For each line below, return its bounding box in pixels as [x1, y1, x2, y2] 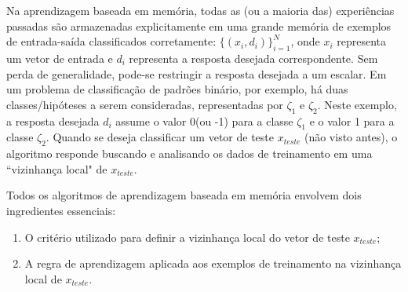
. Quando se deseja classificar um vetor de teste [46, 129, 274, 145]
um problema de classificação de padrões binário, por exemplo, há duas [6, 81, 348, 97]
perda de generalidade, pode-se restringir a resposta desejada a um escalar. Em [6, 65, 387, 82]
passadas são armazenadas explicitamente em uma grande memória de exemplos [6, 17, 392, 34]
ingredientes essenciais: [6, 202, 116, 218]
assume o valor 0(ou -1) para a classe [115, 112, 293, 129]
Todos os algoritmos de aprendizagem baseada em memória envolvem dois [6, 187, 362, 203]
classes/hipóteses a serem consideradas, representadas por [6, 96, 283, 112]
